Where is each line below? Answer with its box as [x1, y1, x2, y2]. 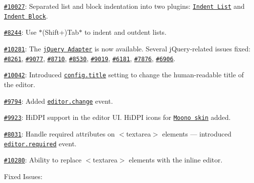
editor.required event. [4, 138, 77, 148]
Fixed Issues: [4, 171, 43, 181]
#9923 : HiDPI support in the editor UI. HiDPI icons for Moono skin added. [4, 112, 231, 122]
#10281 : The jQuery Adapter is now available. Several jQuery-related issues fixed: [4, 43, 251, 53]
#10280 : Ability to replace [4, 155, 82, 165]
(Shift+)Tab [42, 27, 79, 37]
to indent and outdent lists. [84, 27, 167, 37]
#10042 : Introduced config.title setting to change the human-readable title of [4, 69, 244, 80]
